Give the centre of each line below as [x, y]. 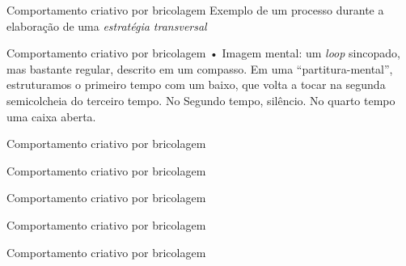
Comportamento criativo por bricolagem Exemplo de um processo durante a [195, 10]
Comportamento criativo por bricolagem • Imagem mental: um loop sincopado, [203, 53]
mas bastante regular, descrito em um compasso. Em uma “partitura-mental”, [200, 68]
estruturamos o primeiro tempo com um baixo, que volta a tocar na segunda [196, 84]
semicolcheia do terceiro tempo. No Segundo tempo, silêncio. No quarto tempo [201, 100]
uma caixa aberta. [51, 116]
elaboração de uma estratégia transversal [107, 25]
